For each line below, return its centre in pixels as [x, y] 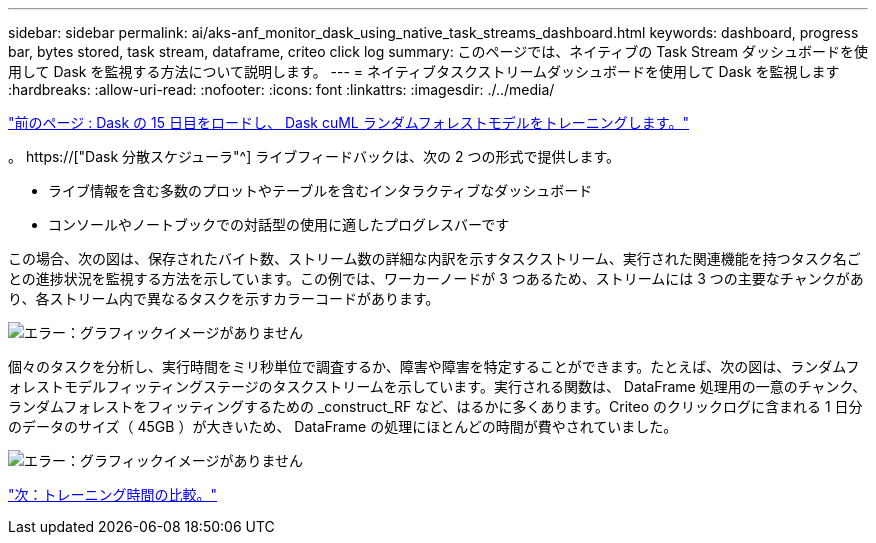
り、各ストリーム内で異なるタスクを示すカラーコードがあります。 [224, 298]
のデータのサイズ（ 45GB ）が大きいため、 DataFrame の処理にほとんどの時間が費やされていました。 [343, 426]
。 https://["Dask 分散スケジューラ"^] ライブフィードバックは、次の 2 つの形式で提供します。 [314, 156]
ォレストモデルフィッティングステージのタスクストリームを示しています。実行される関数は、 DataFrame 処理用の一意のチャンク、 [437, 386]
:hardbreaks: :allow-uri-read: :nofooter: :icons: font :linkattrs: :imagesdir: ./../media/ [281, 89]
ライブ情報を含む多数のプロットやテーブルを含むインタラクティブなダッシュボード [320, 190]
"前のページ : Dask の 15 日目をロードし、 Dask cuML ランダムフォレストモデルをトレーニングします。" [348, 122]
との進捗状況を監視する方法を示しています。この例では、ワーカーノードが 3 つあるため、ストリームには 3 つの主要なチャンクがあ [436, 278]
